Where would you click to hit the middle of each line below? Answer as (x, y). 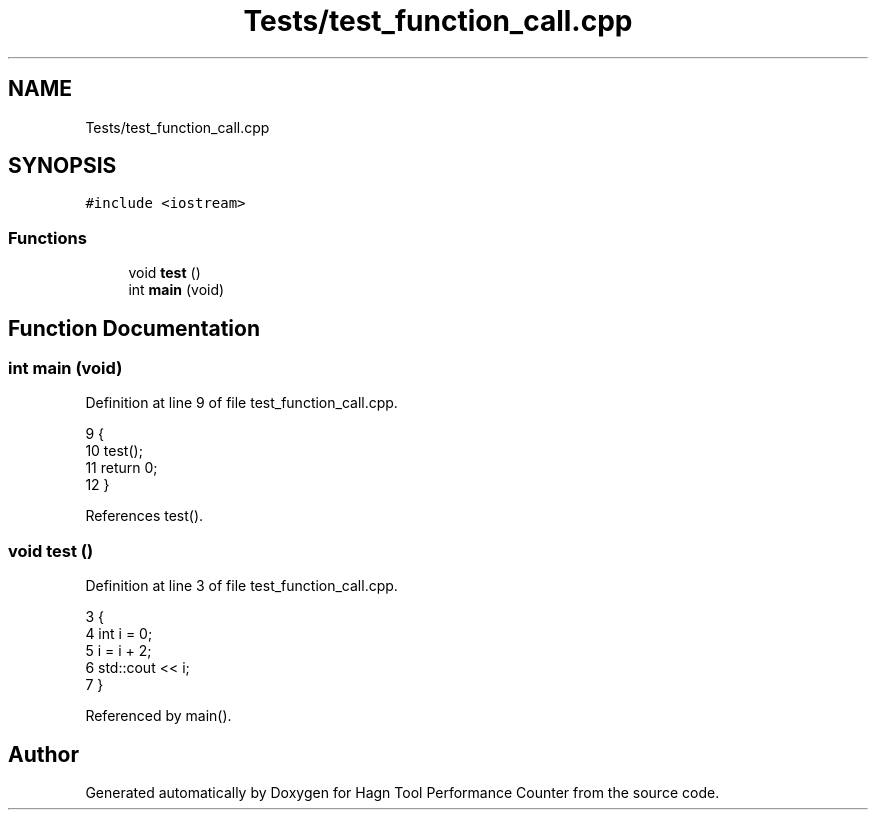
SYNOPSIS (62, 166)
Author (43, 754)
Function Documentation (134, 328)
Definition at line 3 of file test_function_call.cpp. (241, 586)
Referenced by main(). (158, 716)
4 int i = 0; (119, 634)
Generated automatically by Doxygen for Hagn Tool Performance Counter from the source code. (402, 792)
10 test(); (114, 451)
